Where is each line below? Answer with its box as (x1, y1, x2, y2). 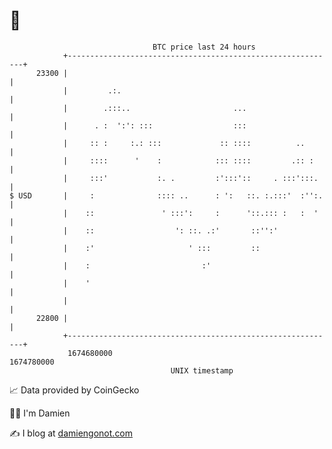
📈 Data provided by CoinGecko (9, 384, 140, 396)
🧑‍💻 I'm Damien (9, 407, 71, 419)
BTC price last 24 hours (152, 42, 256, 52)
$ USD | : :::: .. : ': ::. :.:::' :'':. (9, 190, 324, 201)
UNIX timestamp (170, 365, 234, 376)
